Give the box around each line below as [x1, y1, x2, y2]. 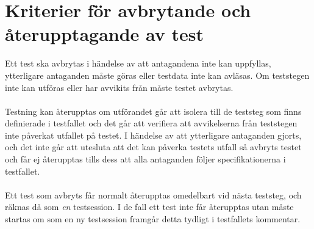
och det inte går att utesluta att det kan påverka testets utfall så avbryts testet [5, 140, 302, 153]
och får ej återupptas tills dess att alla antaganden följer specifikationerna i [5, 153, 286, 165]
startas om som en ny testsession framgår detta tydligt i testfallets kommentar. [5, 213, 301, 225]
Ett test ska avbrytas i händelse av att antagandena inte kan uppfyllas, [5, 57, 271, 70]
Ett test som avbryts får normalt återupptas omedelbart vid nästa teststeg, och [5, 188, 302, 201]
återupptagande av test [5, 21, 204, 46]
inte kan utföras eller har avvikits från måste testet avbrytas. [5, 81, 234, 93]
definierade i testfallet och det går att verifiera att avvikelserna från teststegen [5, 117, 298, 129]
